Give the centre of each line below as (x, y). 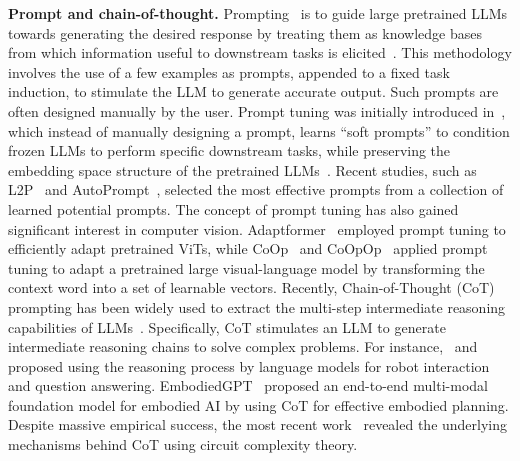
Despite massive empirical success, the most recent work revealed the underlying (258, 424)
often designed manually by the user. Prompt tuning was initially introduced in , (257, 110)
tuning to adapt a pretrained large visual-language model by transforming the (246, 267)
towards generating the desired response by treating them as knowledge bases (245, 32)
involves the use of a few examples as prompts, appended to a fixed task (229, 71)
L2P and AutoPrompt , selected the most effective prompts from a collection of (256, 189)
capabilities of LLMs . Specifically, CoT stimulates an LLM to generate (227, 326)
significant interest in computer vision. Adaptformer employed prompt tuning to (257, 228)
